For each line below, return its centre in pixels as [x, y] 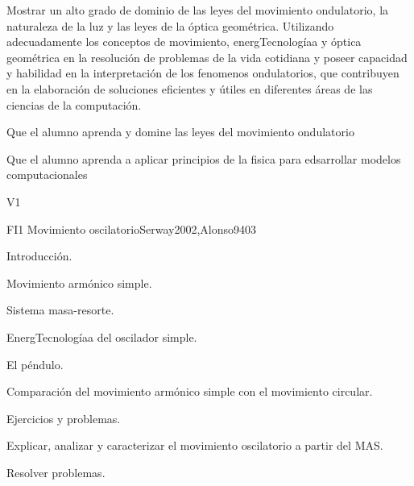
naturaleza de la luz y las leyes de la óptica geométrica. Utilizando [170, 25]
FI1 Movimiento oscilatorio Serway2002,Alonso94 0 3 [131, 228]
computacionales [47, 174]
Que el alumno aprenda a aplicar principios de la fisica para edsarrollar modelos [204, 158]
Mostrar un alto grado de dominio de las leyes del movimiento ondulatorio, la [198, 10]
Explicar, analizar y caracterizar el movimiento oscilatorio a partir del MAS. [195, 445]
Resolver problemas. [56, 472]
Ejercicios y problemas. [64, 418]
